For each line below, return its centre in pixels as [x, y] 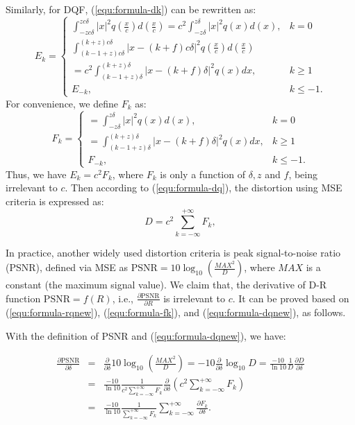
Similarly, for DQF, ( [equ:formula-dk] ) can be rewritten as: [131, 9]
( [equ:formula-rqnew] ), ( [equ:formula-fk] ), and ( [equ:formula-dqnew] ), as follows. [176, 312]
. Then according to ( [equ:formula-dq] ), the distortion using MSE [204, 188]
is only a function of [203, 174]
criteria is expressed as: [55, 201]
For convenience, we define [62, 103]
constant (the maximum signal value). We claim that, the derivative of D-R [166, 285]
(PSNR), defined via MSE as [67, 267]
